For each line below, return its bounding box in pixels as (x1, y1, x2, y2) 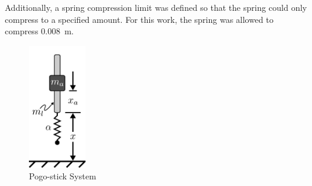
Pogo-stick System (29, 170, 96, 182)
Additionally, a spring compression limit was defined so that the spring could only (5, 1, 307, 13)
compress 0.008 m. (5, 25, 74, 37)
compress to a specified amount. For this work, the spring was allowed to (5, 13, 274, 25)
